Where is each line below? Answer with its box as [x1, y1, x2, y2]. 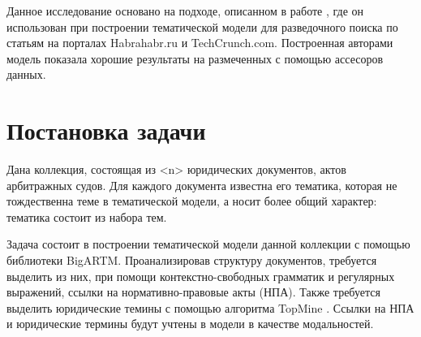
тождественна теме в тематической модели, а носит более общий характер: [6, 192, 377, 210]
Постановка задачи [6, 114, 206, 147]
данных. [6, 66, 46, 83]
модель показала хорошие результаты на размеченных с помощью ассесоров [6, 50, 384, 67]
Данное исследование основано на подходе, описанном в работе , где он [6, 2, 364, 19]
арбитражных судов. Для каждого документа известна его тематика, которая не [6, 176, 397, 193]
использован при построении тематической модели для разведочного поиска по [6, 18, 398, 35]
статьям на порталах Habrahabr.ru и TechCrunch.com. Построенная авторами [6, 34, 393, 51]
